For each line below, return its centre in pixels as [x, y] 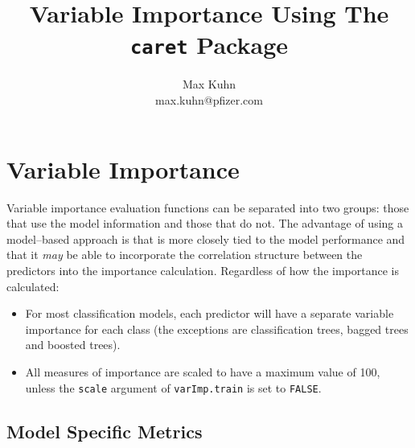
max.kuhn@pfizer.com [209, 100]
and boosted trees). [73, 345]
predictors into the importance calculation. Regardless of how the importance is [203, 270]
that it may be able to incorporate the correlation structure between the [185, 255]
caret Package [209, 45]
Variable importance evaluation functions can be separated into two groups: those [208, 207]
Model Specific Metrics [105, 431]
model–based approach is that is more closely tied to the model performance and [206, 238]
